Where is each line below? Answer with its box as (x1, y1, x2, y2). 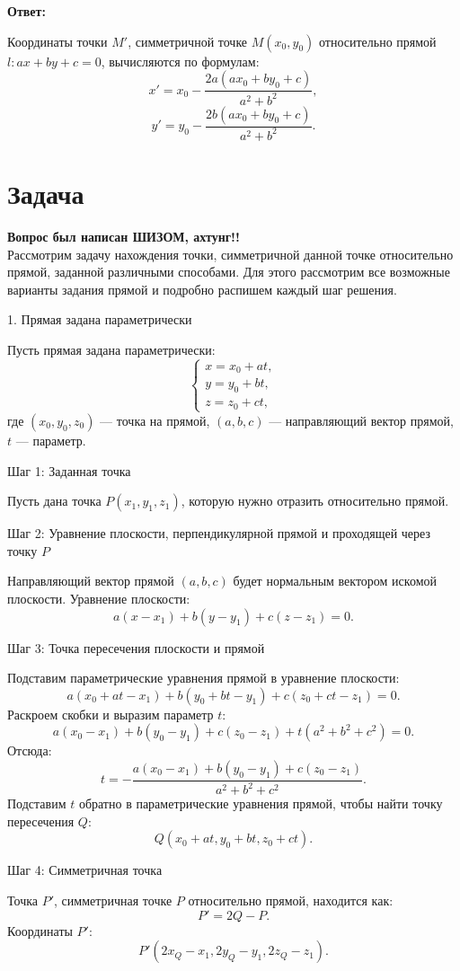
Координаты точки (7, 31, 108, 50)
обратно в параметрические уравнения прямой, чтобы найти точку (78, 794, 443, 813)
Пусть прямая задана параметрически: (7, 340, 216, 359)
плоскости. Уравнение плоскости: (7, 588, 190, 607)
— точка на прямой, (100, 410, 210, 429)
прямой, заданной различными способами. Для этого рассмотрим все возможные (7, 262, 450, 281)
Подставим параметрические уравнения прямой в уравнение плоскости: (7, 668, 400, 687)
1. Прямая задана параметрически (7, 310, 192, 329)
